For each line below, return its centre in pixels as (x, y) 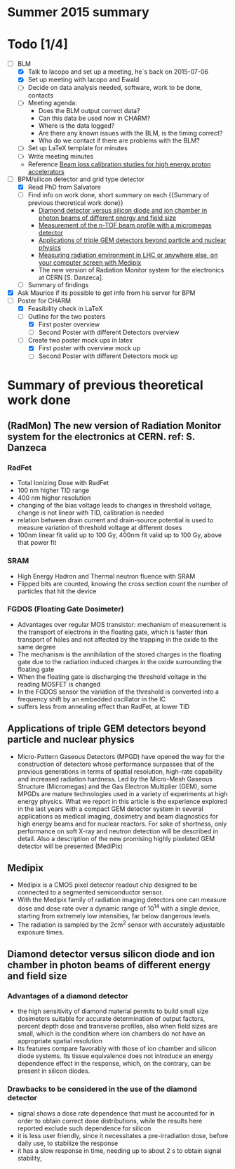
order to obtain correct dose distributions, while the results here (110, 1121)
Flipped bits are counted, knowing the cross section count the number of (123, 583)
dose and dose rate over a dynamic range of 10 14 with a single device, (119, 908)
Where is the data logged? (76, 126)
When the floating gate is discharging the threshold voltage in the (112, 676)
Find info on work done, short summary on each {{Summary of (119, 194)
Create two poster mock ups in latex (80, 341)
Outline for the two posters (67, 316)
